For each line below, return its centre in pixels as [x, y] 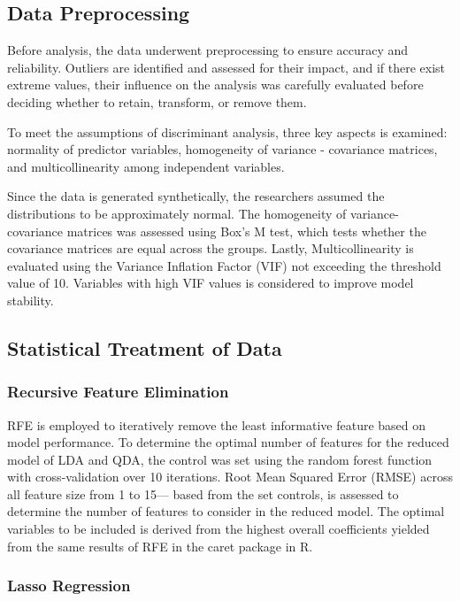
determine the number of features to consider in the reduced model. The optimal [226, 511]
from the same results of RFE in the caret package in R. [160, 546]
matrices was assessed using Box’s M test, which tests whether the [246, 231]
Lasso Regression [69, 586]
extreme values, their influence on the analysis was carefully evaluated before [215, 85]
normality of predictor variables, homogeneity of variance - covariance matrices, [222, 149]
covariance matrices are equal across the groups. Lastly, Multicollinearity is [211, 248]
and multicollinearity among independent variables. [146, 166]
